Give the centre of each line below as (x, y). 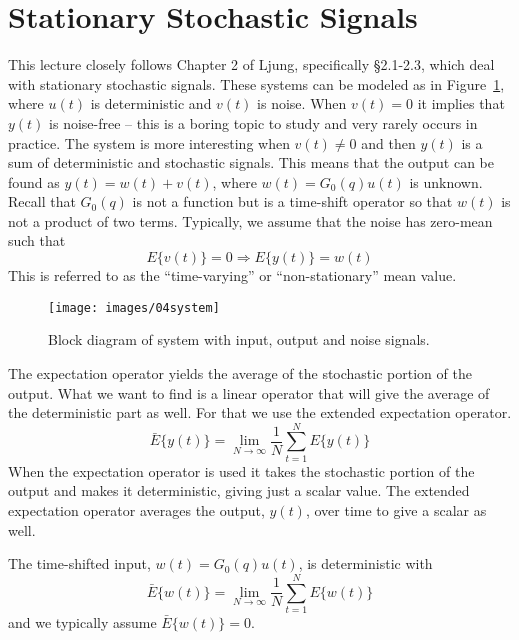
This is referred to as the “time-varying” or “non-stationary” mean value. (232, 275)
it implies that (461, 103)
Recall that (42, 201)
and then (388, 142)
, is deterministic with (365, 563)
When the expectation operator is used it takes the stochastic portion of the (241, 470)
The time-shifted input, (79, 563)
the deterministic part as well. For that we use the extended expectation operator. (260, 412)
